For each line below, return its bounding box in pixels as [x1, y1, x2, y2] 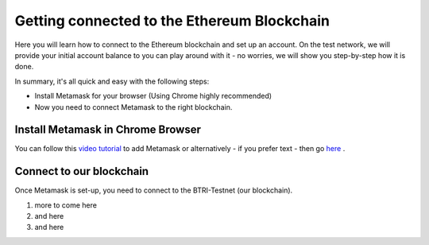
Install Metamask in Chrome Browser [14, 123, 202, 137]
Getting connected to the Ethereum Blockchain [14, 12, 330, 29]
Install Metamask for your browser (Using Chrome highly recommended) [34, 91, 272, 101]
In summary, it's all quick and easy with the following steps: [14, 76, 210, 86]
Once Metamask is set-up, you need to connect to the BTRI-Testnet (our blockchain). [14, 185, 293, 195]
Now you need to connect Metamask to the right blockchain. [34, 102, 233, 111]
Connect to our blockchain [14, 165, 149, 178]
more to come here [34, 200, 97, 210]
